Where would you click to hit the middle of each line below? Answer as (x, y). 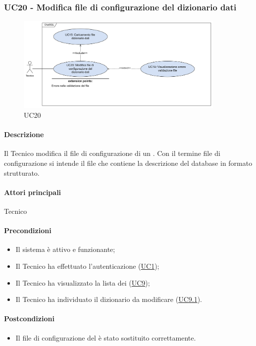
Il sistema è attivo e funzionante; (65, 249)
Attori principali (33, 192)
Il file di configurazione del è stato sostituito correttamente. (106, 337)
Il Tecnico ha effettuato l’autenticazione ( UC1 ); (87, 266)
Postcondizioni (29, 319)
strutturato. (22, 173)
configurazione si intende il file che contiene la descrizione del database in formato (128, 163)
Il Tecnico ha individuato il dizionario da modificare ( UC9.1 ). (109, 299)
